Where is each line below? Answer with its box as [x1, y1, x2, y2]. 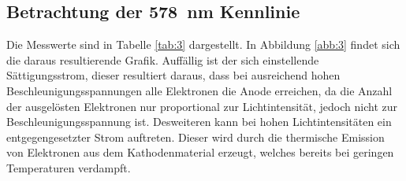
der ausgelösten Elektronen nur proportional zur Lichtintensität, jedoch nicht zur [6, 98, 398, 114]
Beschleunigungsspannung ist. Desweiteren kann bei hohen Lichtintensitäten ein [6, 113, 392, 130]
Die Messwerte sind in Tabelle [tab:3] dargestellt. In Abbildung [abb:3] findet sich [6, 36, 400, 53]
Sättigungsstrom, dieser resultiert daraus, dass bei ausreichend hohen [6, 67, 341, 83]
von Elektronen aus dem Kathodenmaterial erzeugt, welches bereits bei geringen [6, 144, 394, 161]
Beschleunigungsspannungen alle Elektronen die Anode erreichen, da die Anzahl [6, 82, 393, 98]
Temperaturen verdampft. [6, 159, 131, 175]
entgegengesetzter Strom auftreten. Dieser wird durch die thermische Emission [6, 128, 385, 145]
